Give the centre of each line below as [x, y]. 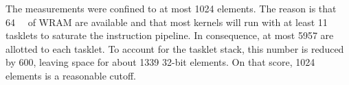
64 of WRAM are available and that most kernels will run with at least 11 [167, 22]
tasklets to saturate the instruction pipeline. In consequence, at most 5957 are [170, 35]
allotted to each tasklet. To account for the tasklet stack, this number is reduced [175, 48]
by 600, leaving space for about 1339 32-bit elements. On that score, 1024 [160, 62]
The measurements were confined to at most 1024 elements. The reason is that [171, 8]
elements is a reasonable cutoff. [71, 75]
